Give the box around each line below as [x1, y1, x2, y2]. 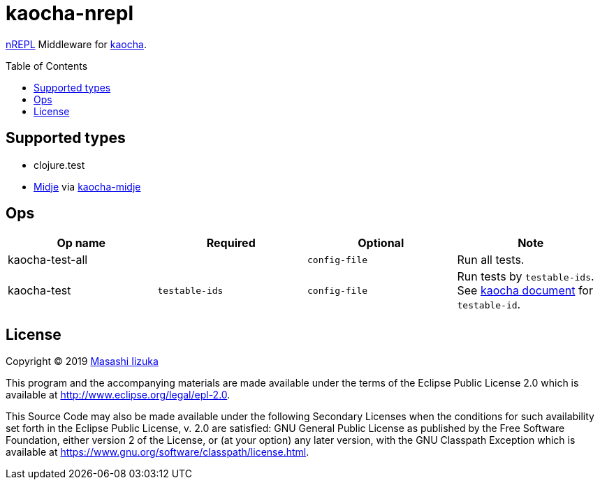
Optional [358, 236, 404, 251]
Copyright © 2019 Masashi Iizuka [6, 355, 159, 368]
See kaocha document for [457, 283, 593, 298]
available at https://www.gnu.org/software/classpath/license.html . [6, 446, 309, 458]
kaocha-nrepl [6, 1, 133, 25]
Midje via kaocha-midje [34, 180, 141, 193]
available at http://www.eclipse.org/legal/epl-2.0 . [6, 389, 231, 401]
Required [206, 236, 256, 251]
